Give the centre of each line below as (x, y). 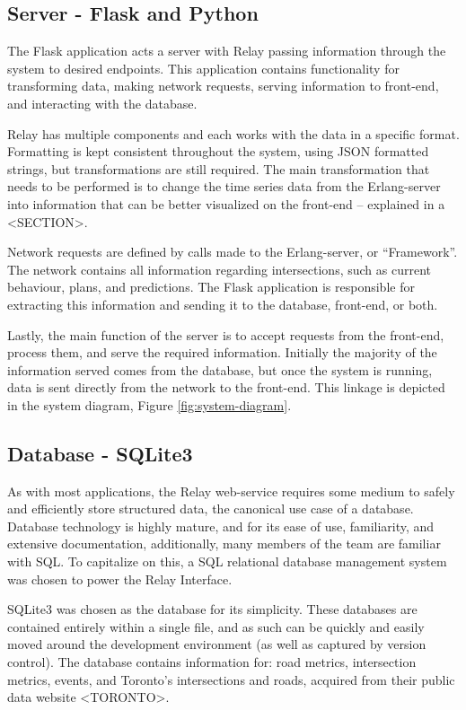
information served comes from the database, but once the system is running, (220, 369)
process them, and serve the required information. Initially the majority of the (222, 352)
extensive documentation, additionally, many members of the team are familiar (224, 543)
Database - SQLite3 (100, 453)
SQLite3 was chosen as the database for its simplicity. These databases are (212, 609)
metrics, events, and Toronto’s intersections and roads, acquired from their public (231, 679)
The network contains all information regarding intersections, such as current (219, 269)
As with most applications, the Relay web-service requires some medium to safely (231, 491)
